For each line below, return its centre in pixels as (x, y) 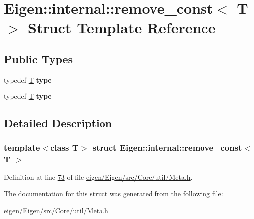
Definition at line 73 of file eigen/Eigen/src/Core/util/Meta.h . (98, 177)
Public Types (39, 59)
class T (64, 147)
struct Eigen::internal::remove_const (167, 147)
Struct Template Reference (122, 27)
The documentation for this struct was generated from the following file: (114, 194)
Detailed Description (58, 123)
